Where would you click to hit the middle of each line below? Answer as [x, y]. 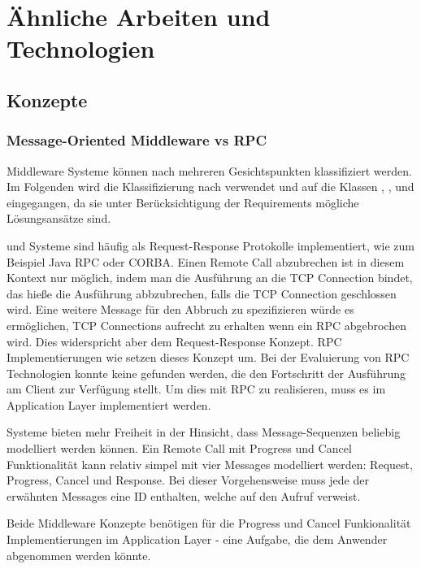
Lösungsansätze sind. [59, 218]
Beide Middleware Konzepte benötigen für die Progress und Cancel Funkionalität [209, 523]
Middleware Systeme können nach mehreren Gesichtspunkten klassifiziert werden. [209, 170]
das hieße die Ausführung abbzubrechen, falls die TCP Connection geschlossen [202, 293]
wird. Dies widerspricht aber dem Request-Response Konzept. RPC [174, 341]
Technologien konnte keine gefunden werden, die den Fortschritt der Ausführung [206, 373]
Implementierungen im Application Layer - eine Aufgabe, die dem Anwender [197, 539]
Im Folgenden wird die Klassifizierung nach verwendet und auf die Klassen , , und [210, 187]
